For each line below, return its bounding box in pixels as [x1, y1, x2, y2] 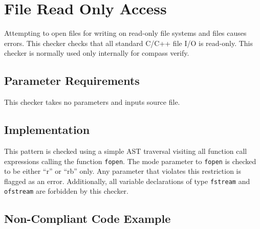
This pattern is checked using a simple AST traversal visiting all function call [4, 145, 247, 156]
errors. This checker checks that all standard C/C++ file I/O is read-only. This [4, 37, 253, 48]
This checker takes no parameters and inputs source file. [4, 97, 180, 107]
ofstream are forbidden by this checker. [4, 186, 128, 196]
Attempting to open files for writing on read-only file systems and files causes [4, 28, 247, 38]
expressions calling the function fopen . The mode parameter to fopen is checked [4, 155, 256, 166]
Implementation [4, 122, 90, 138]
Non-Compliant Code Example [4, 211, 171, 226]
